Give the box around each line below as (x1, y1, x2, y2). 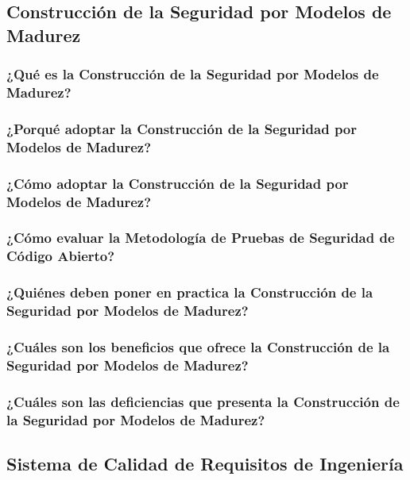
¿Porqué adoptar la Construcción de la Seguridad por (6, 118, 358, 138)
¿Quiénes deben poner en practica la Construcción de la (6, 282, 373, 302)
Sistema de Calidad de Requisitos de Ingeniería (6, 451, 404, 475)
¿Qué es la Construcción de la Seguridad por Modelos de (6, 64, 379, 84)
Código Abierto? (6, 246, 115, 266)
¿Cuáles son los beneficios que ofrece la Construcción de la (6, 336, 390, 356)
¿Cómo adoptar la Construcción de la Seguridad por (6, 173, 349, 193)
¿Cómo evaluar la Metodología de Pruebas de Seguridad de (6, 228, 395, 248)
